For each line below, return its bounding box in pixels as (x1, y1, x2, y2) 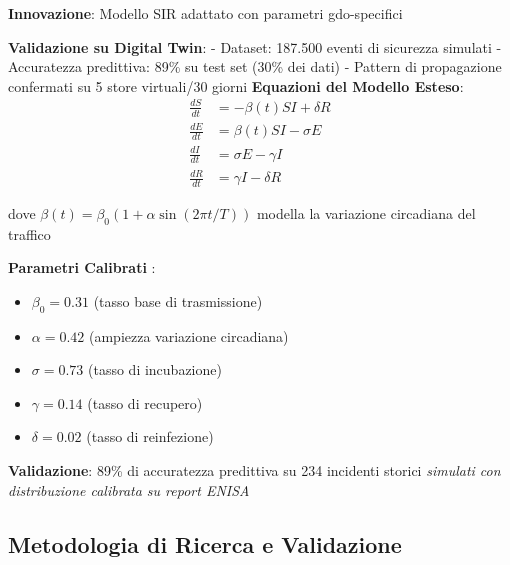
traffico (8, 223, 51, 244)
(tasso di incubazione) (88, 359, 222, 380)
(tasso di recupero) (87, 392, 203, 413)
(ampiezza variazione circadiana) (88, 325, 289, 346)
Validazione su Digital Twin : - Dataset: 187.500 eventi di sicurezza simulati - (8, 36, 502, 57)
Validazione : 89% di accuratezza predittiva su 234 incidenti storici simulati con (8, 460, 501, 481)
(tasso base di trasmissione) (93, 290, 263, 311)
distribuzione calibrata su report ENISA (8, 479, 250, 500)
